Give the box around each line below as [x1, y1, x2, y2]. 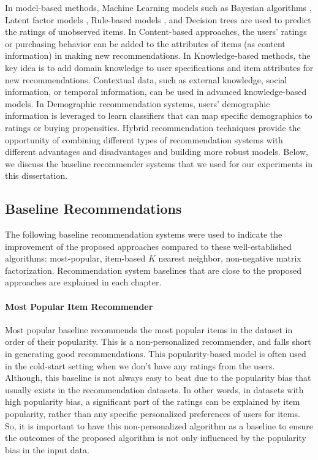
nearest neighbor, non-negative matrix [158, 252, 301, 265]
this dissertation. [5, 169, 68, 182]
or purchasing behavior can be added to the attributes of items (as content [5, 37, 286, 50]
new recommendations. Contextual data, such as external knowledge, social [5, 73, 287, 86]
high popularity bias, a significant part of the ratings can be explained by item [5, 395, 300, 408]
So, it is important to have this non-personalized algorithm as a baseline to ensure [5, 419, 314, 432]
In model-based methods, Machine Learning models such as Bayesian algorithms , [5, 1, 312, 13]
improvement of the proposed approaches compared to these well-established [5, 239, 292, 252]
